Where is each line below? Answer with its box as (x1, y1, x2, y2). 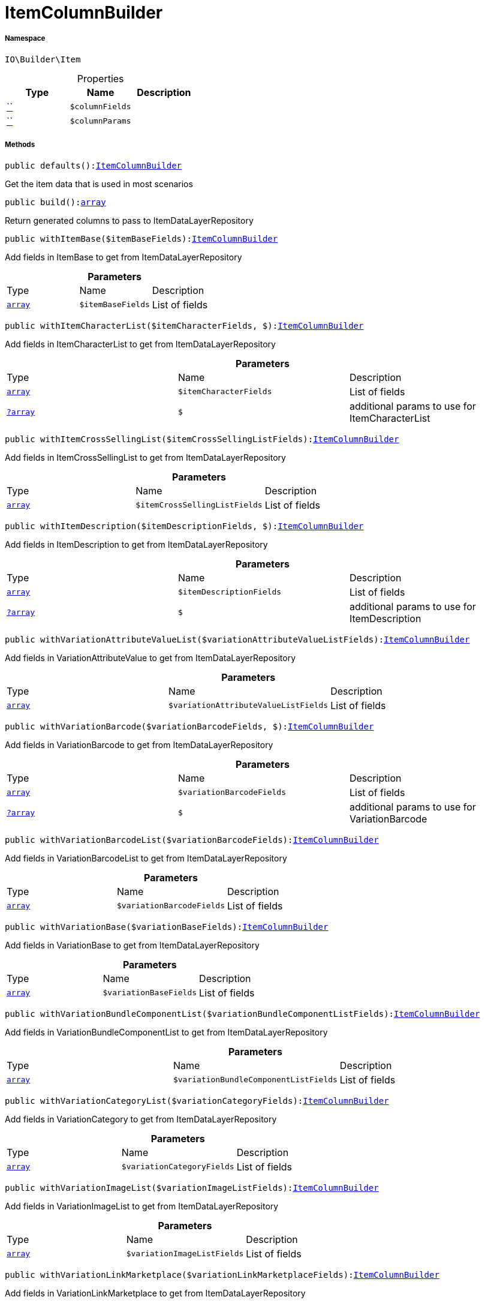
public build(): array (5, 197, 106, 207)
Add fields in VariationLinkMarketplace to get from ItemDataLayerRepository (5, 1287, 306, 1298)
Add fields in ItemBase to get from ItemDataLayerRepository (5, 251, 242, 262)
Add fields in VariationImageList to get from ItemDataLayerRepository (5, 1200, 279, 1211)
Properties (77, 72, 124, 85)
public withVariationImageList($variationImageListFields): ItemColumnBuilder (5, 1182, 379, 1193)
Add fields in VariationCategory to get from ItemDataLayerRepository (5, 1113, 277, 1124)
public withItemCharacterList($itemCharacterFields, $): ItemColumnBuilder (5, 320, 364, 331)
